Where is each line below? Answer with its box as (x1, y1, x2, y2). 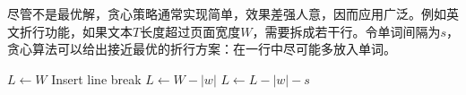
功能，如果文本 (44, 22, 133, 40)
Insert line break (51, 69, 142, 88)
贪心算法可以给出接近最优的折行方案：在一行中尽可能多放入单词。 (7, 39, 396, 58)
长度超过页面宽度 (140, 22, 241, 40)
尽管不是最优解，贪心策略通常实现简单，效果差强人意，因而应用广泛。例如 (7, 4, 446, 22)
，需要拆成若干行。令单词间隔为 (252, 22, 441, 40)
